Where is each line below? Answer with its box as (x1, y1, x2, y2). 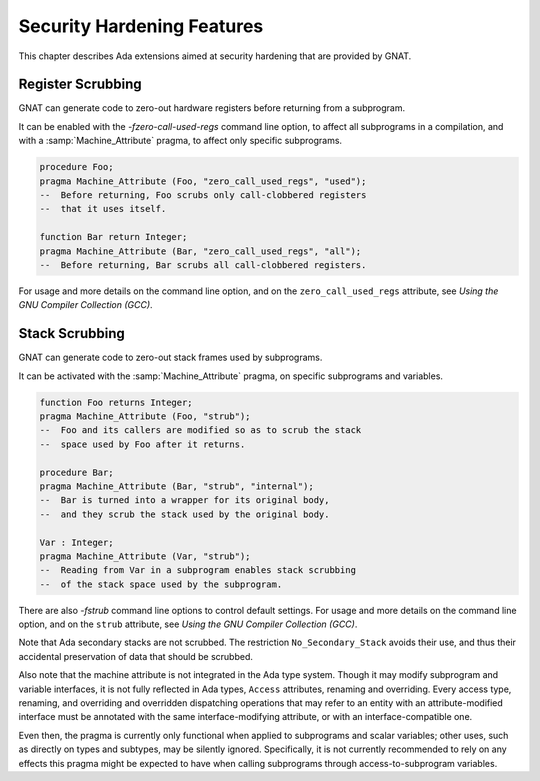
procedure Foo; (39, 161, 114, 173)
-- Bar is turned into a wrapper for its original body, (39, 495, 330, 506)
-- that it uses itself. (39, 203, 167, 215)
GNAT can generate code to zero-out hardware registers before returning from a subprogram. (18, 102, 405, 114)
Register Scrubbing (18, 76, 142, 93)
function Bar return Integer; (39, 231, 188, 243)
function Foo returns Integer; (39, 396, 194, 408)
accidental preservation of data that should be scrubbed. (18, 650, 254, 662)
